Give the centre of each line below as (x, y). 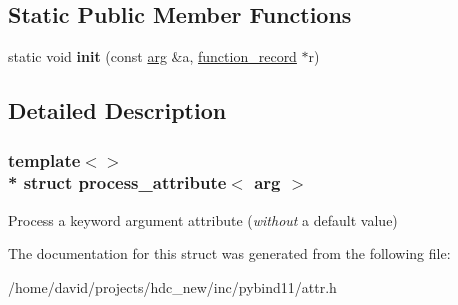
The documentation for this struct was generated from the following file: (229, 253)
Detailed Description (117, 110)
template (44, 159)
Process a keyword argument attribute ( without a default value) (203, 219)
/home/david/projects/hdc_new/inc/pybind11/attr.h (172, 286)
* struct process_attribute (117, 182)
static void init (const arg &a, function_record (152, 56)
